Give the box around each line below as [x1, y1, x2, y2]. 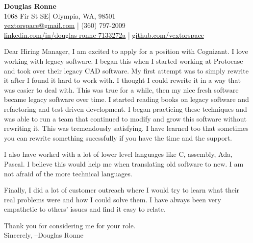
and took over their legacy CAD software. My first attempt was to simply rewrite [4, 65, 249, 75]
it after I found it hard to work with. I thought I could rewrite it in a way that [4, 75, 241, 85]
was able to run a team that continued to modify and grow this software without [4, 113, 247, 123]
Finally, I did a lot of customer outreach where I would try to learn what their [4, 185, 240, 195]
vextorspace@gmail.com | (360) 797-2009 [4, 20, 126, 30]
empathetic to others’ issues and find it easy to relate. [4, 204, 166, 214]
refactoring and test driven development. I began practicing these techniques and [4, 103, 247, 114]
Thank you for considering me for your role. [4, 220, 136, 230]
